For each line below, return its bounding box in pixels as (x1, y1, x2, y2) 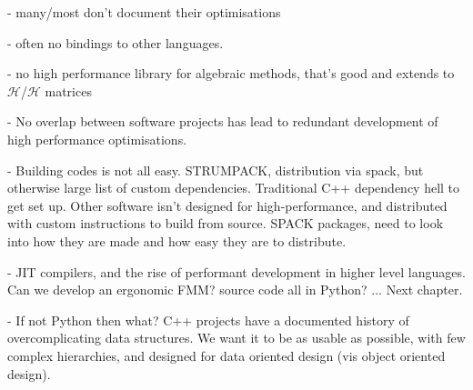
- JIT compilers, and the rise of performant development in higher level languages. (7, 262, 466, 281)
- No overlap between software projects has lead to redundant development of (7, 112, 438, 131)
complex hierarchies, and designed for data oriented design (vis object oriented (7, 345, 446, 365)
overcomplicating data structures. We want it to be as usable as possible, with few (7, 328, 466, 347)
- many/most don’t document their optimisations (7, 3, 281, 21)
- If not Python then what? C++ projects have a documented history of (7, 310, 409, 329)
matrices (45, 81, 92, 100)
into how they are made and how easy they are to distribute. (7, 231, 347, 250)
